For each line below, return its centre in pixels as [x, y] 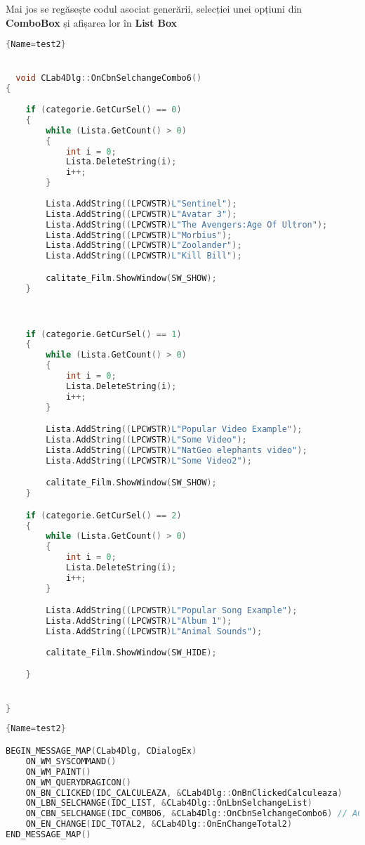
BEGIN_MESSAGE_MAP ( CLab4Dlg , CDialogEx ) [101, 751]
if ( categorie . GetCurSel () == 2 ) [104, 515]
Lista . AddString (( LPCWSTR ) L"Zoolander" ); [144, 245]
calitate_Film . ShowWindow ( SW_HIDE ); [131, 652]
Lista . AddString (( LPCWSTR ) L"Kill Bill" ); [144, 256]
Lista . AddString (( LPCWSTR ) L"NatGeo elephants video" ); [177, 450]
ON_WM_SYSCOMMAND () [71, 761]
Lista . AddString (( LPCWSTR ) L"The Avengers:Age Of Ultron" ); [187, 224]
